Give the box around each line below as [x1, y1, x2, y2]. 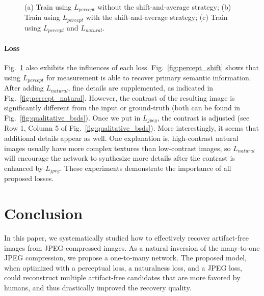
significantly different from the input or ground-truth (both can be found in [4, 102, 241, 113]
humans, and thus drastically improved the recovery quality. [4, 282, 192, 292]
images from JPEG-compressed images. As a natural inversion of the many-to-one [4, 242, 260, 253]
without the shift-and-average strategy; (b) [97, 2, 231, 12]
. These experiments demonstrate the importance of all [60, 162, 231, 173]
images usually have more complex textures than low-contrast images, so [4, 142, 231, 153]
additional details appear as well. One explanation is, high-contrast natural [4, 133, 239, 143]
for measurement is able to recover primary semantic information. [46, 72, 251, 82]
